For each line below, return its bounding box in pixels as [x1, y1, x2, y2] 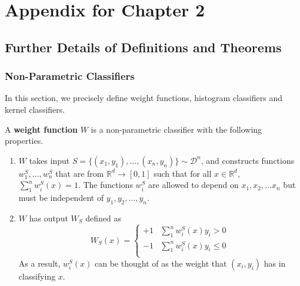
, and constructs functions [201, 154, 295, 166]
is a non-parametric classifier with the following [91, 123, 262, 135]
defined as [85, 211, 121, 224]
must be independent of [18, 191, 104, 204]
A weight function [5, 123, 78, 135]
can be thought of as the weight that [95, 257, 227, 269]
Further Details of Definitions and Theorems [5, 38, 282, 56]
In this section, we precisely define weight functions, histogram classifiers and [5, 92, 283, 104]
